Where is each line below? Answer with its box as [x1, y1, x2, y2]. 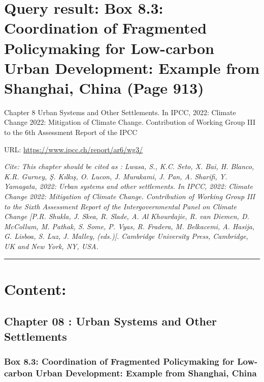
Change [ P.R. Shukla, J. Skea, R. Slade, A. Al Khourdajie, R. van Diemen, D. [4, 211, 249, 222]
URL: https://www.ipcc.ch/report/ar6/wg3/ [4, 144, 143, 154]
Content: [4, 278, 67, 299]
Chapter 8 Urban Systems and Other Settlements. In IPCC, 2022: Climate [4, 106, 236, 117]
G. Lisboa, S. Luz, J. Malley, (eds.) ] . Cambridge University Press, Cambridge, [4, 231, 248, 241]
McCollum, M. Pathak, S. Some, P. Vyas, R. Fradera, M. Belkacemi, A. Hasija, [4, 221, 255, 231]
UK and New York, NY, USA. [4, 241, 98, 251]
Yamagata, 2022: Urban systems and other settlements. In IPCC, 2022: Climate [4, 181, 253, 192]
